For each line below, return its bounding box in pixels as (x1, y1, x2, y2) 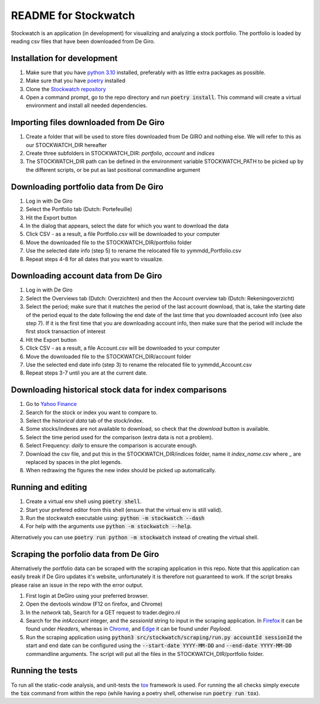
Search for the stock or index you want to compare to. (25, 409, 158, 416)
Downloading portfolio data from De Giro (11, 181, 164, 192)
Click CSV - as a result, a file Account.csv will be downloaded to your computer (25, 344, 220, 352)
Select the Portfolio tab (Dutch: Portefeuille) (25, 206, 133, 213)
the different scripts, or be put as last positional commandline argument (25, 166, 201, 173)
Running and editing (11, 482, 87, 492)
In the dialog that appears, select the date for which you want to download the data (25, 222, 229, 229)
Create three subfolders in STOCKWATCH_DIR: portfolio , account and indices (25, 150, 215, 157)
